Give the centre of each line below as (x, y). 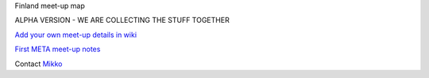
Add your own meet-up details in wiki (76, 35)
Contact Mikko (39, 64)
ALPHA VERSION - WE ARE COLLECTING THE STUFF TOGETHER (122, 20)
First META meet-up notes (58, 49)
